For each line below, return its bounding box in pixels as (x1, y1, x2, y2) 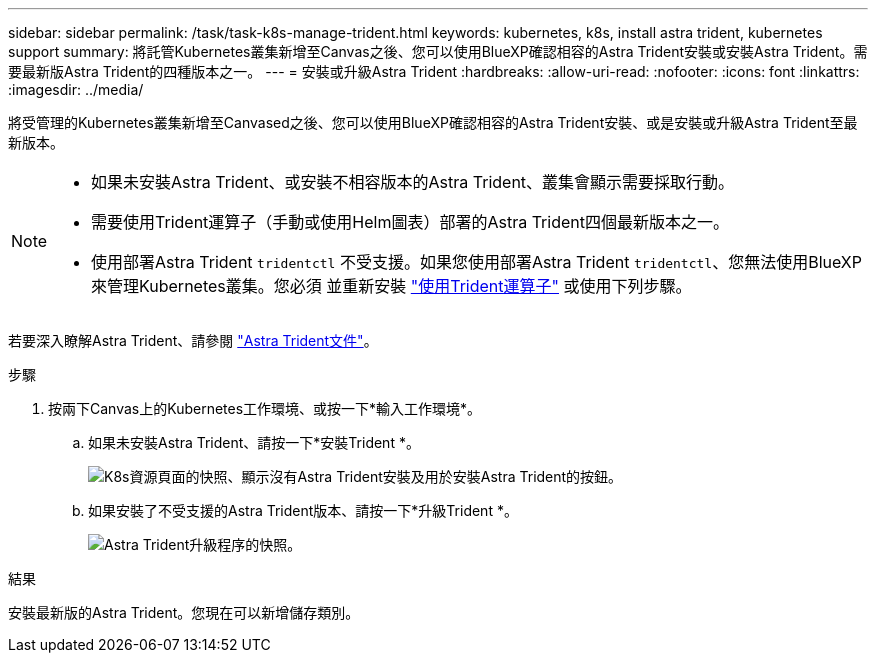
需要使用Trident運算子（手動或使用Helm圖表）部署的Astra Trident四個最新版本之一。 (91, 212, 729, 232)
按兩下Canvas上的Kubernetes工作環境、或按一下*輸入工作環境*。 (48, 400, 482, 417)
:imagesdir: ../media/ (8, 81, 144, 98)
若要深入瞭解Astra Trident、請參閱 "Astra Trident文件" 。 (8, 332, 378, 349)
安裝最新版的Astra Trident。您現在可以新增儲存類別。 (8, 604, 360, 621)
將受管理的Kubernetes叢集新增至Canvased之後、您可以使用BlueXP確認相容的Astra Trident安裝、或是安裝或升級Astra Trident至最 (8, 114, 858, 131)
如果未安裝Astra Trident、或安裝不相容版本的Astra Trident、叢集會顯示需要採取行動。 (91, 172, 735, 192)
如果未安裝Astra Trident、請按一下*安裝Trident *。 (88, 434, 420, 451)
